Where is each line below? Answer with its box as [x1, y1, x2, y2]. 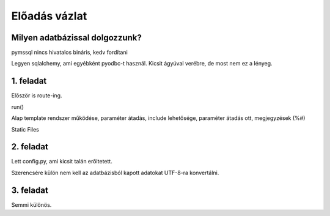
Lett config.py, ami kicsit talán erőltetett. [11, 158, 112, 165]
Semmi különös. [11, 201, 52, 208]
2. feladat [11, 141, 48, 152]
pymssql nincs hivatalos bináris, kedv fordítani [11, 49, 128, 56]
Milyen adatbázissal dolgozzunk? [11, 32, 142, 43]
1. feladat [11, 76, 47, 86]
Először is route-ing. [11, 92, 62, 99]
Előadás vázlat [11, 9, 87, 23]
